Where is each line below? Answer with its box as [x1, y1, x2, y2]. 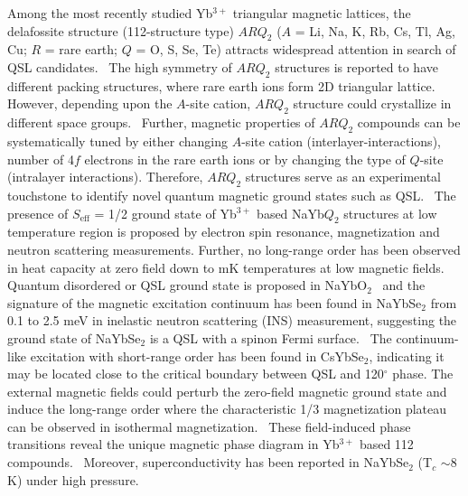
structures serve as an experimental [245, 167, 442, 186]
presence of [7, 203, 69, 222]
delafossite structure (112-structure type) [7, 21, 234, 40]
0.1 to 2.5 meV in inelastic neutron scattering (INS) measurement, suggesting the [7, 311, 457, 330]
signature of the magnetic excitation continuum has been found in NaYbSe [7, 293, 422, 312]
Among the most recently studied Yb [7, 4, 213, 22]
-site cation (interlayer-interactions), [241, 131, 441, 150]
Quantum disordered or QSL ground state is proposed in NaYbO [7, 276, 368, 295]
